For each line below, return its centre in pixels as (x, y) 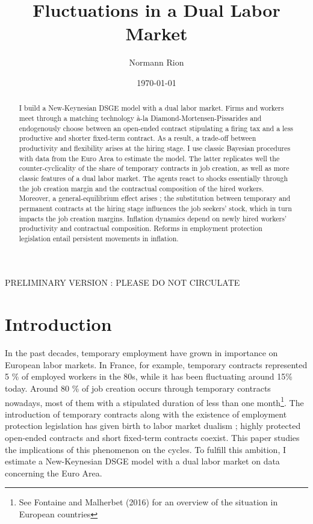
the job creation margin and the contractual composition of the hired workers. (141, 188)
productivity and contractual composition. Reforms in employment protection (141, 228)
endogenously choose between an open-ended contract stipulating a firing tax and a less (156, 128)
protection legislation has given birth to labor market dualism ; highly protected (153, 426)
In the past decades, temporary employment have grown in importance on (141, 353)
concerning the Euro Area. (54, 473)
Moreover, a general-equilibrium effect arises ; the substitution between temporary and (155, 198)
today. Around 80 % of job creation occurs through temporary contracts (138, 388)
